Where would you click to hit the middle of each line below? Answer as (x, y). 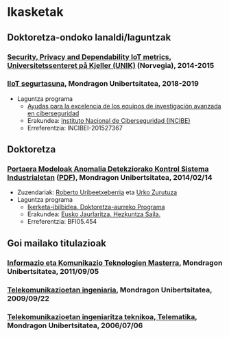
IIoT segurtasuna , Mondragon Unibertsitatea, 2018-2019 (103, 84)
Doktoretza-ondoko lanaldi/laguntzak (89, 37)
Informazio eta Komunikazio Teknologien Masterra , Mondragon (115, 263)
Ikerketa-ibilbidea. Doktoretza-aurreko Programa (96, 207)
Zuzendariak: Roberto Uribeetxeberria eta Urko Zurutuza (97, 192)
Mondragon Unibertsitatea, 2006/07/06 (75, 325)
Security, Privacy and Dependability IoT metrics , (89, 57)
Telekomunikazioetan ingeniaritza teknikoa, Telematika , (102, 316)
